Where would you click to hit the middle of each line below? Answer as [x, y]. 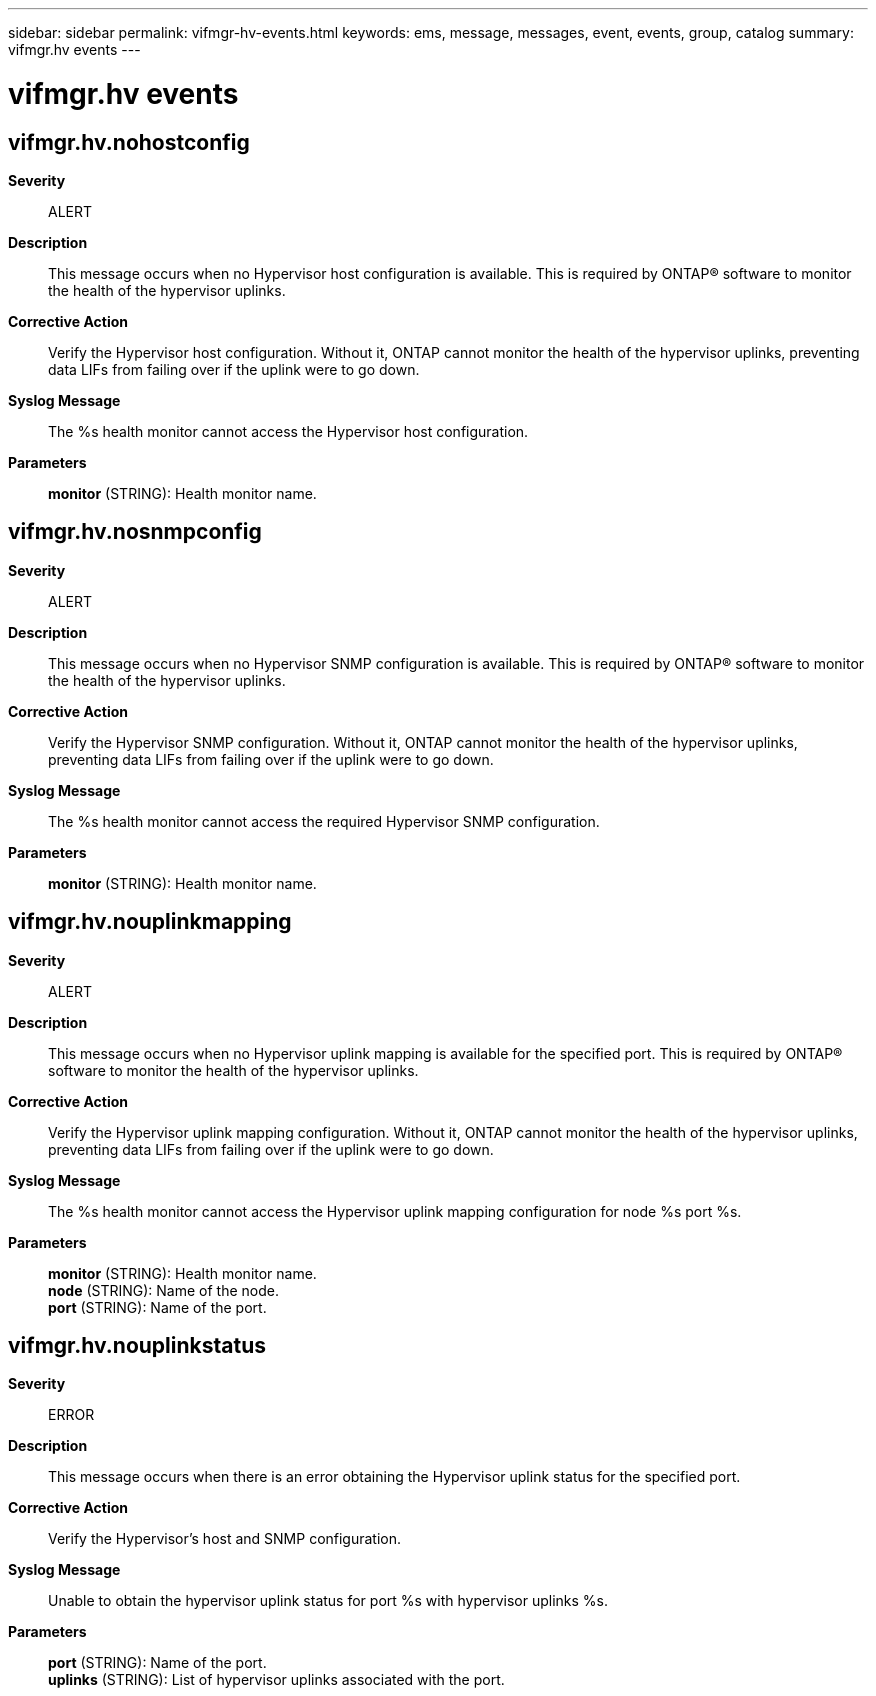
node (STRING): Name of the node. [163, 1290]
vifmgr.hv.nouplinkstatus [137, 1346]
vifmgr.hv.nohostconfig [129, 142]
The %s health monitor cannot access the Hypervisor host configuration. [288, 431]
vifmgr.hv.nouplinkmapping [150, 922]
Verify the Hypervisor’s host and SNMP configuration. [225, 1539]
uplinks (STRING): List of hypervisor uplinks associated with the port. [276, 1680]
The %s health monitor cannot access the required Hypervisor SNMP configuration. [324, 821]
